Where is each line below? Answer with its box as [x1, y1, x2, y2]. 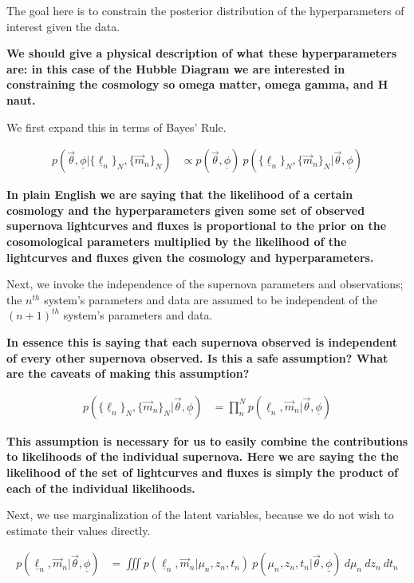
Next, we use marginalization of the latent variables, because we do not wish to [6, 506, 394, 523]
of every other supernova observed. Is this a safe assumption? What [6, 349, 388, 366]
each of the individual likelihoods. [6, 479, 195, 496]
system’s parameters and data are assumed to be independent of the [44, 291, 377, 307]
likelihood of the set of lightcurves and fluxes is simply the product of [6, 463, 399, 480]
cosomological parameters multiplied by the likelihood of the [6, 232, 347, 249]
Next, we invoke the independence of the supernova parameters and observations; [6, 276, 404, 292]
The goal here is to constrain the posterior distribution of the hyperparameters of [6, 2, 404, 18]
